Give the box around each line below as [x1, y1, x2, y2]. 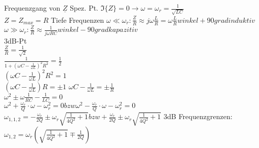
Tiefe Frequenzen [50, 14, 104, 25]
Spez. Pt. [70, 3, 99, 13]
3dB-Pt [4, 35, 27, 46]
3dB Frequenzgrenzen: [163, 111, 233, 122]
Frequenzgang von [4, 3, 61, 13]
